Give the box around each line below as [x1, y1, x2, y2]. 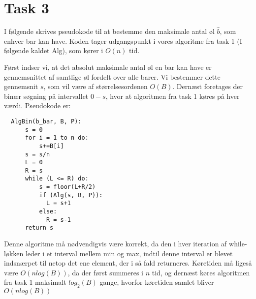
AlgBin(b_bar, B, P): [11, 118, 82, 125]
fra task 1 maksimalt [4, 277, 66, 287]
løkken [4, 248, 24, 258]
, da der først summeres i [67, 267, 143, 277]
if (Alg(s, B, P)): [39, 191, 103, 199]
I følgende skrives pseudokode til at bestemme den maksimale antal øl [4, 26, 215, 36]
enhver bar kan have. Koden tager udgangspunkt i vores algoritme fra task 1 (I [4, 35, 242, 46]
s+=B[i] [39, 142, 64, 149]
